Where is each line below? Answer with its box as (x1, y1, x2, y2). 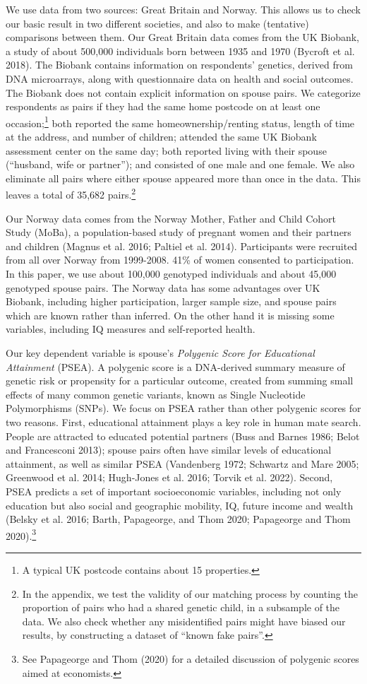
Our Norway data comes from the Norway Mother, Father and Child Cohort (6, 211, 337, 225)
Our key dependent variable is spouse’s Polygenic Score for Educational (6, 345, 315, 360)
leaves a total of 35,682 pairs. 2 (6, 185, 136, 202)
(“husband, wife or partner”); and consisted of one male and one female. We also (6, 157, 355, 172)
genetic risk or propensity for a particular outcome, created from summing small (6, 373, 354, 388)
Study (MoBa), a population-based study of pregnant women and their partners (6, 225, 351, 240)
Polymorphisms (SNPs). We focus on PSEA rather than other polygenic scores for (6, 401, 361, 415)
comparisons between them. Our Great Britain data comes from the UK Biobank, (6, 30, 360, 45)
